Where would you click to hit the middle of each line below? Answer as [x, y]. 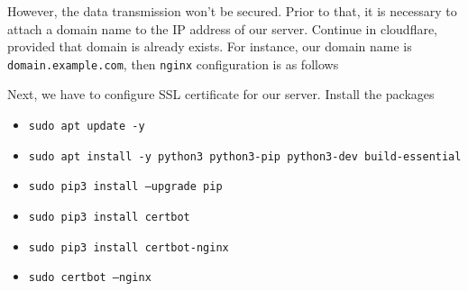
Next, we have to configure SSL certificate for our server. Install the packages [221, 94]
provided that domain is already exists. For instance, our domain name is [210, 46]
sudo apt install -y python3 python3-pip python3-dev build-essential [245, 156]
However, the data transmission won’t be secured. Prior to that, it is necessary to [232, 11]
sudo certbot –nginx [90, 278]
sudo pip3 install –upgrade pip [125, 187]
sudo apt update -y [87, 127]
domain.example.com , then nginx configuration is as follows [173, 64]
